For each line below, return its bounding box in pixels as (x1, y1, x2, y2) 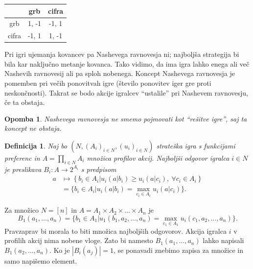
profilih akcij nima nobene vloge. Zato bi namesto (4, 235, 153, 245)
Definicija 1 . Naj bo (4, 141, 68, 151)
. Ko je (49, 245, 70, 255)
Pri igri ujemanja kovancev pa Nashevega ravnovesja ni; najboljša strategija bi (4, 49, 239, 59)
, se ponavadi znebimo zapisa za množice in (114, 245, 243, 255)
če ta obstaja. (4, 97, 45, 107)
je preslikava (4, 164, 42, 174)
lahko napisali (203, 235, 244, 245)
